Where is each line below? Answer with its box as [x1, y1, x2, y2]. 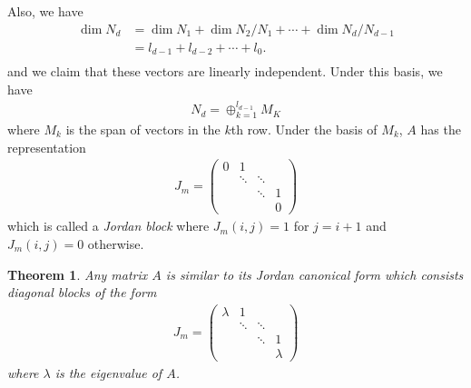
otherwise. [87, 234, 144, 253]
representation [7, 137, 86, 156]
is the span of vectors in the [65, 120, 221, 138]
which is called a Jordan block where [7, 216, 210, 235]
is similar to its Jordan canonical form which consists [165, 264, 464, 284]
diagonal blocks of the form [7, 283, 157, 302]
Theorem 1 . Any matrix [7, 264, 148, 284]
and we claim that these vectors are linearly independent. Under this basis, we [7, 62, 443, 81]
